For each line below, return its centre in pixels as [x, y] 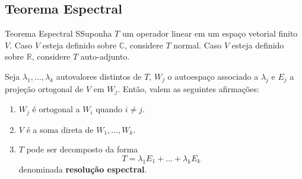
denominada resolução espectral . [83, 169]
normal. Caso [198, 45]
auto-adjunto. [105, 56]
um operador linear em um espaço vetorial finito [210, 33]
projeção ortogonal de [44, 88]
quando [109, 109]
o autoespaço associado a [213, 76]
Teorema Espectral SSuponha [58, 33]
